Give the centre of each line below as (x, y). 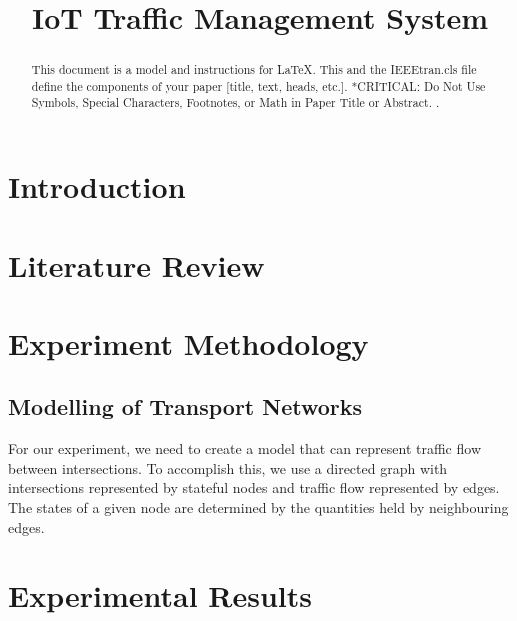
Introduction (97, 186)
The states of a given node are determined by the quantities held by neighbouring (258, 507)
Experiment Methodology (188, 342)
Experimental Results (160, 595)
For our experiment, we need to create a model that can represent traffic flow (244, 448)
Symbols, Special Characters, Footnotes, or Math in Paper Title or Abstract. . (235, 102)
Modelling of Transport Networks (185, 406)
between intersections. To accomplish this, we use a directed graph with (228, 467)
